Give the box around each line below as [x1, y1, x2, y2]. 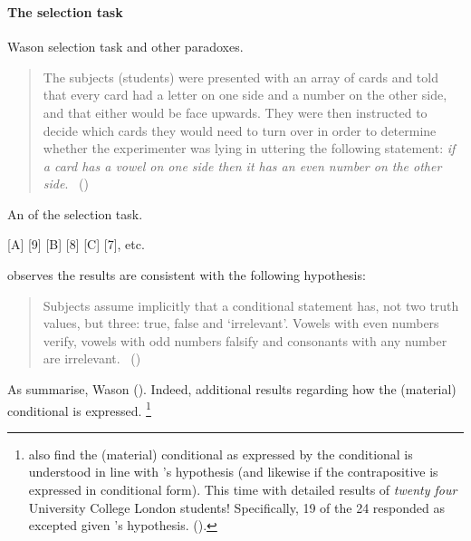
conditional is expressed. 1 [7, 398, 151, 420]
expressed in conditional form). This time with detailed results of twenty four [28, 480, 457, 499]
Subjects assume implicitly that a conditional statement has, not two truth [43, 295, 459, 314]
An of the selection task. [7, 204, 143, 223]
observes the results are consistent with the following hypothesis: [7, 266, 366, 285]
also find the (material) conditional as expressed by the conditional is [28, 444, 413, 463]
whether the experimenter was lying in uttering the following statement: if [43, 139, 456, 158]
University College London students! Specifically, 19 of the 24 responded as [28, 498, 445, 517]
